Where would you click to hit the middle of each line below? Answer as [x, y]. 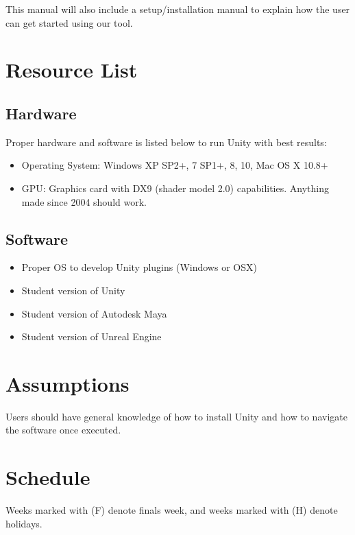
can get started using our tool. [69, 22]
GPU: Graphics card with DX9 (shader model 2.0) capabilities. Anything [175, 188]
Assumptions [68, 383]
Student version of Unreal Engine [91, 336]
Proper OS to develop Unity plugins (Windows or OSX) [139, 267]
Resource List [72, 70]
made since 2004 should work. [84, 201]
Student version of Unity [73, 290]
